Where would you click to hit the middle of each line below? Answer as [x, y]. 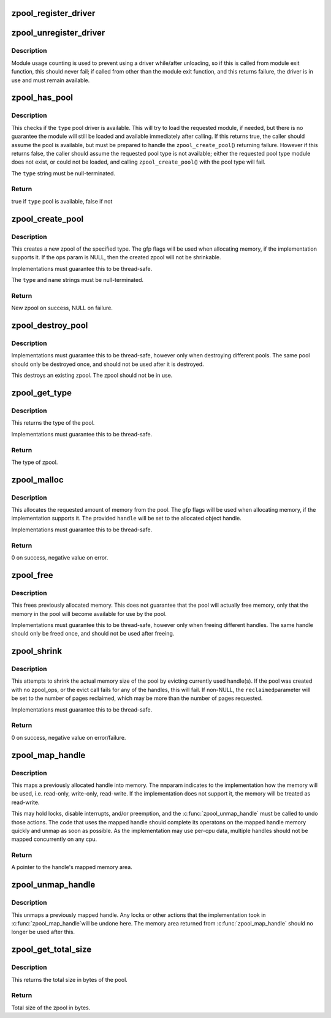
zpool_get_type [42, 393]
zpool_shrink [37, 651]
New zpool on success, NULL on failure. [62, 308]
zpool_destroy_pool [50, 326]
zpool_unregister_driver [58, 33]
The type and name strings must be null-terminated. [78, 280]
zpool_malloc [37, 480]
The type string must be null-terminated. [63, 173]
